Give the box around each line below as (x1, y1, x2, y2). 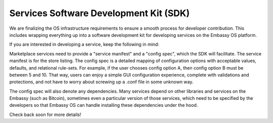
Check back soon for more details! (9, 111, 81, 117)
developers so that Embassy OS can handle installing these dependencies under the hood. (9, 102, 198, 108)
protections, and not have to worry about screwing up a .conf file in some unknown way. (9, 79, 194, 85)
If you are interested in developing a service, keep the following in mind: (9, 41, 159, 47)
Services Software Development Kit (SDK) (9, 8, 190, 19)
